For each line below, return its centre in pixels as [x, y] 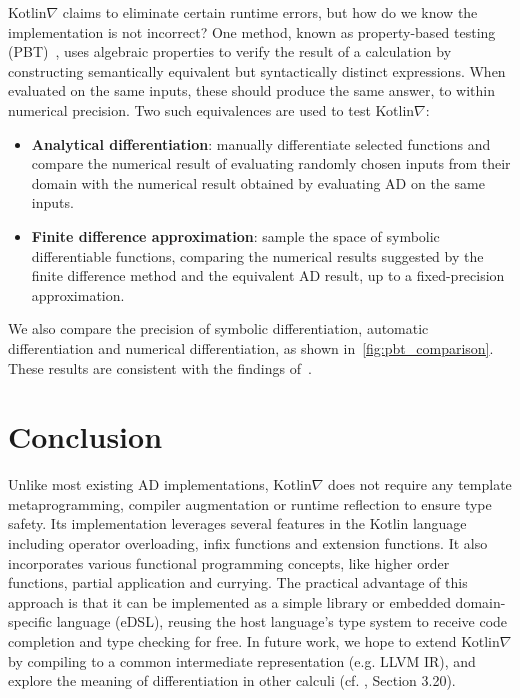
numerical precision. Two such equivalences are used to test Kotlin [211, 109]
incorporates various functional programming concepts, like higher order [229, 562]
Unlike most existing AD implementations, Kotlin [160, 484]
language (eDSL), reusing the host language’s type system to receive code [282, 621]
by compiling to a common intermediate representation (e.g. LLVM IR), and [242, 660]
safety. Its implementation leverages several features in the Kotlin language [237, 523]
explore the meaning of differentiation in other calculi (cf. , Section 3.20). [232, 680]
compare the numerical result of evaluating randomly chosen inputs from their [271, 163]
